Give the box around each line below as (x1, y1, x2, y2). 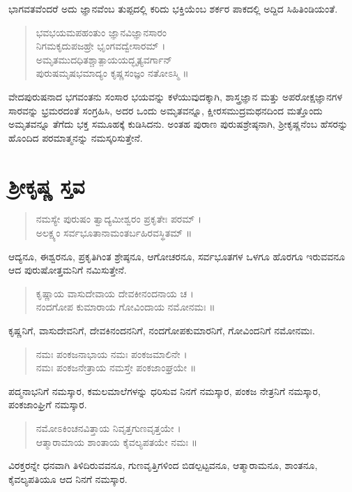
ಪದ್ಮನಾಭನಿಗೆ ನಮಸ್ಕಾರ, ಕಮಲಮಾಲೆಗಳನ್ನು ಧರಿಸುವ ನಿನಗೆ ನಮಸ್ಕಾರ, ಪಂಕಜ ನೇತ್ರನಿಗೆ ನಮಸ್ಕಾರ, (8, 383, 321, 398)
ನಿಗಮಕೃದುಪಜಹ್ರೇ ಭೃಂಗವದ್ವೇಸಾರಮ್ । (36, 38, 166, 53)
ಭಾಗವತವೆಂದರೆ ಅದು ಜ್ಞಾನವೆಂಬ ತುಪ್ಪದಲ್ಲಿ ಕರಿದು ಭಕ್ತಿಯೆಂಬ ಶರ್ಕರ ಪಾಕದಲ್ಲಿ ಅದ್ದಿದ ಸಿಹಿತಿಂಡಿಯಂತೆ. (8, 1, 338, 15)
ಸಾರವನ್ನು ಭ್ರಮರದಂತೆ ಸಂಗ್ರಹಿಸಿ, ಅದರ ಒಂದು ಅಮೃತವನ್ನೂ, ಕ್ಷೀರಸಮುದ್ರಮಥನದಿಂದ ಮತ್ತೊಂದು (8, 103, 323, 117)
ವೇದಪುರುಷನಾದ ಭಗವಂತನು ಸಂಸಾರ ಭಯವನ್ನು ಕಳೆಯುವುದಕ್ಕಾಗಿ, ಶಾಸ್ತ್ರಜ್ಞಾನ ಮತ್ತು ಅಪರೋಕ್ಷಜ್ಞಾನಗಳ (8, 89, 342, 103)
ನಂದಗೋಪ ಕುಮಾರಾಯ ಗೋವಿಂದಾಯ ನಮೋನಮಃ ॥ (36, 299, 215, 314)
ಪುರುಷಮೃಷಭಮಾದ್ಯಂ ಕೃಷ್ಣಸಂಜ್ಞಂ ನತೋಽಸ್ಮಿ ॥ (36, 66, 189, 80)
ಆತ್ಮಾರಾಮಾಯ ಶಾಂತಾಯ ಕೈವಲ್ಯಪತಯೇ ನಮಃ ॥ (36, 434, 198, 449)
